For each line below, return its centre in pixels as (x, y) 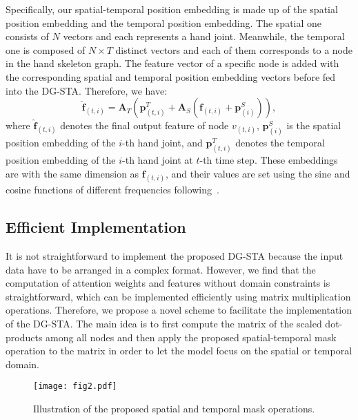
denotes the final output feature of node (145, 125)
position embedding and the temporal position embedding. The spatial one (164, 22)
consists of (27, 36)
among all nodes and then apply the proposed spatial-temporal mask (191, 337)
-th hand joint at (158, 160)
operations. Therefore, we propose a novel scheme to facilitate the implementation (179, 310)
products (24, 337)
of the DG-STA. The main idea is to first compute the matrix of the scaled (164, 324)
